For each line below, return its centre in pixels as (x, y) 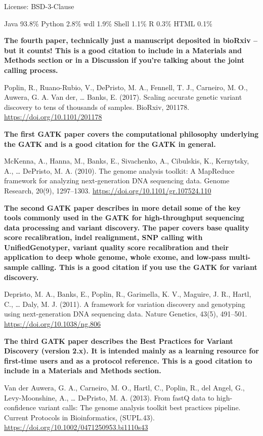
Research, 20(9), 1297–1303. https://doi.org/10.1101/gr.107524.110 (108, 190)
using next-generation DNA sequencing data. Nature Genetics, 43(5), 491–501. (126, 314)
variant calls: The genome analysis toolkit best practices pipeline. (139, 407)
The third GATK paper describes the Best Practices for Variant (119, 341)
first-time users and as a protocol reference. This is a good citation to (128, 360)
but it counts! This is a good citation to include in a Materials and (123, 50)
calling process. (31, 70)
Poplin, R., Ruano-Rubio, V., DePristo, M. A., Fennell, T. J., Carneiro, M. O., (126, 87)
